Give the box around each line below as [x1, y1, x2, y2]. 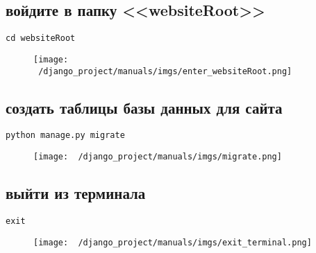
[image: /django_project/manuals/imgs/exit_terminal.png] [33, 237, 312, 247]
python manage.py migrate [6, 130, 125, 141]
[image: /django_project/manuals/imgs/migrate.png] [33, 152, 282, 162]
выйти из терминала [6, 182, 146, 204]
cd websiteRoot [6, 33, 76, 44]
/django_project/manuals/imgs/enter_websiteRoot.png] [38, 66, 292, 76]
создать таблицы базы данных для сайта [6, 96, 283, 118]
